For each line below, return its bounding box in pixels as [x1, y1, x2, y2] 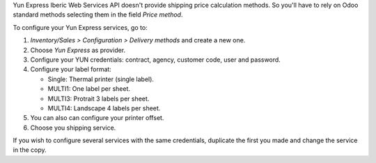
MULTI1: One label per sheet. [47, 85, 131, 93]
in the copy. [13, 146, 47, 154]
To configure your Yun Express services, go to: [13, 23, 148, 31]
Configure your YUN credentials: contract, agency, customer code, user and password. [30, 55, 281, 64]
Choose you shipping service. [30, 123, 116, 132]
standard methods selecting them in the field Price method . [13, 10, 183, 19]
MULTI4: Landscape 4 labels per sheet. [47, 104, 161, 112]
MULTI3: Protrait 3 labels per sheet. [47, 94, 150, 103]
